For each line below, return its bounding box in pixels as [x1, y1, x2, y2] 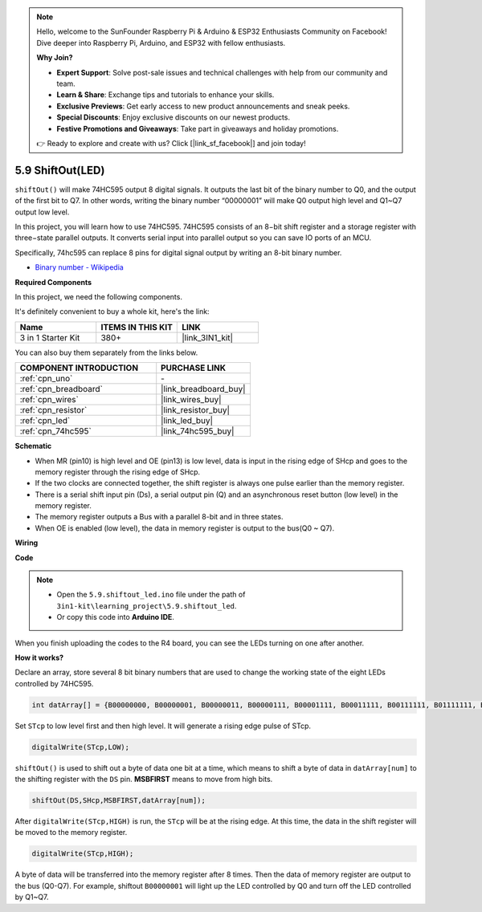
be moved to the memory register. [14, 828, 128, 837]
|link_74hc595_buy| [161, 425, 235, 437]
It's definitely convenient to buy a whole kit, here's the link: [14, 307, 210, 316]
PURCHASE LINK [161, 362, 227, 373]
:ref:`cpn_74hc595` [19, 425, 92, 437]
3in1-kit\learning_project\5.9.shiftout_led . [56, 601, 237, 610]
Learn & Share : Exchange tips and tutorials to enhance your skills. [56, 90, 275, 100]
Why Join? [36, 53, 73, 63]
